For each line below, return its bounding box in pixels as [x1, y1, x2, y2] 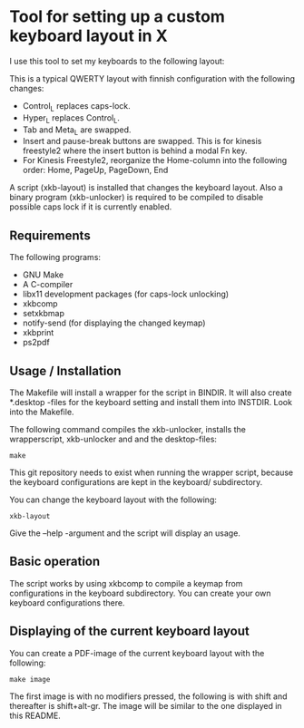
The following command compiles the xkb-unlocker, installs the [9, 423, 247, 434]
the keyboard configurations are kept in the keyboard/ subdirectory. [9, 476, 263, 487]
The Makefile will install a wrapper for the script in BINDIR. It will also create [9, 387, 292, 398]
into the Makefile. [9, 406, 74, 417]
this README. [9, 710, 61, 721]
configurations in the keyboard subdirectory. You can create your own [9, 587, 271, 598]
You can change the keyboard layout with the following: [9, 494, 218, 505]
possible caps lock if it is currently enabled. [9, 201, 172, 212]
